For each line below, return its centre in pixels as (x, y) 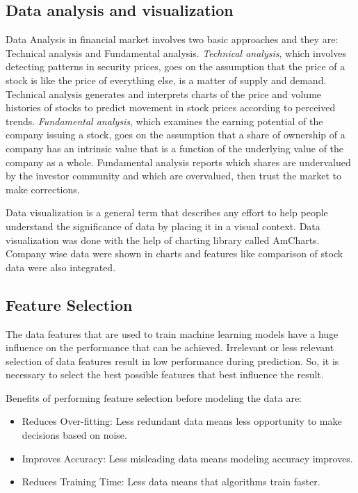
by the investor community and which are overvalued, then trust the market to (173, 176)
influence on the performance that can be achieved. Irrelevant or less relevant (170, 347)
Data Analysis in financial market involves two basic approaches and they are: (172, 39)
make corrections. (43, 189)
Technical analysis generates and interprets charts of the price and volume (164, 94)
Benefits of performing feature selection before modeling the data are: (154, 397)
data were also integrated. (61, 267)
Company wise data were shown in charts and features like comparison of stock (174, 253)
